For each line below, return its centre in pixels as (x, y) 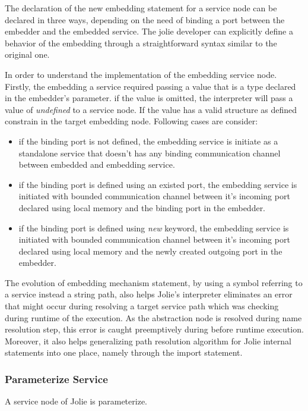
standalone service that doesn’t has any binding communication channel (150, 153)
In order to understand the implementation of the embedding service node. (141, 74)
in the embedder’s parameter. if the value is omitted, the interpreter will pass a (149, 98)
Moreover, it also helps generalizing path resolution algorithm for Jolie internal (148, 341)
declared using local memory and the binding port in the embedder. (142, 207)
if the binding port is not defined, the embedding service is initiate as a (148, 141)
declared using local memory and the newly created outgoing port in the (150, 251)
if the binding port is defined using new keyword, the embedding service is (154, 228)
